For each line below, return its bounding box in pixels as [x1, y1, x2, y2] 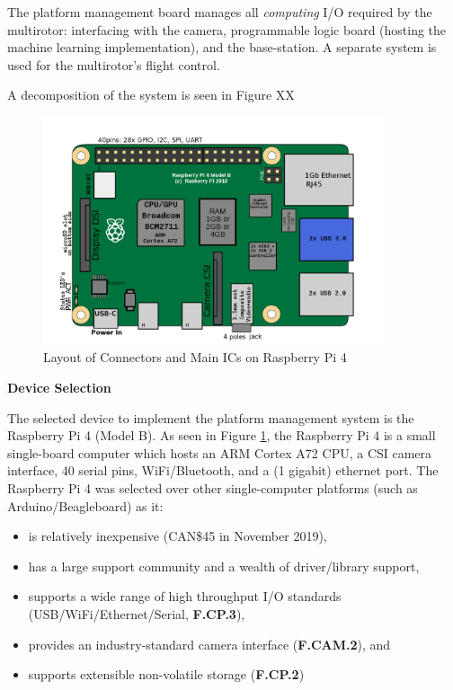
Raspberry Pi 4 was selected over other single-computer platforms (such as [7, 479, 418, 498]
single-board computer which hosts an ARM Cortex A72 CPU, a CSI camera [7, 443, 432, 462]
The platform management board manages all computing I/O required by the [7, 3, 432, 21]
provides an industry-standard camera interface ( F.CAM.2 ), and [28, 634, 391, 653]
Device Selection [7, 378, 111, 397]
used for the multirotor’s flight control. [7, 55, 220, 74]
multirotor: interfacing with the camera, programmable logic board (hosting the [7, 20, 447, 39]
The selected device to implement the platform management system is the [7, 408, 414, 427]
